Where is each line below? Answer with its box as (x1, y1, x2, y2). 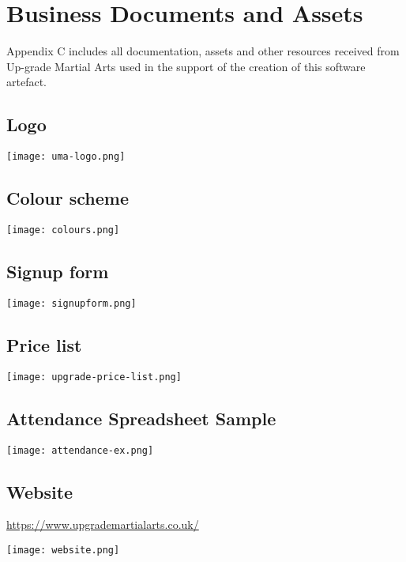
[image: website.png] (6, 545, 120, 556)
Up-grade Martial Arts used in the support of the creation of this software (6, 58, 366, 74)
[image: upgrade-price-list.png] (6, 371, 182, 383)
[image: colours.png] (6, 224, 120, 236)
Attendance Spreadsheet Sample (6, 405, 276, 430)
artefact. (6, 74, 47, 90)
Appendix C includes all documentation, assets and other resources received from (6, 43, 400, 59)
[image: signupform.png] (6, 297, 137, 309)
